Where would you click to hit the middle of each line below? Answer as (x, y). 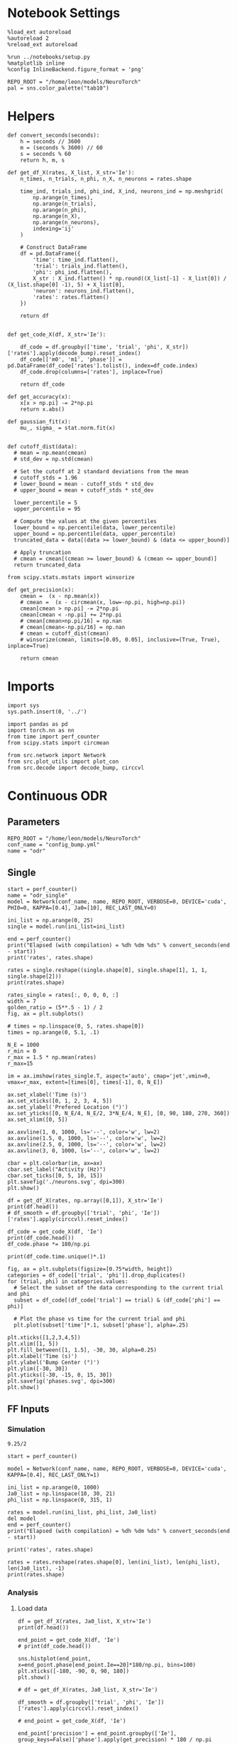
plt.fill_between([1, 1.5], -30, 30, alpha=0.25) (82, 1350)
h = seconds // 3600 (50, 141)
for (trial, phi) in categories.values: (68, 1281)
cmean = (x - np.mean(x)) (60, 596)
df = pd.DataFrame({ (50, 253)
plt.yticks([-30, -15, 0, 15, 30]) (60, 1375)
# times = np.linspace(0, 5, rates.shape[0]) (76, 1026)
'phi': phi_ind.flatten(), (73, 272)
